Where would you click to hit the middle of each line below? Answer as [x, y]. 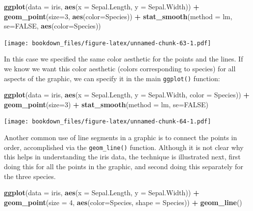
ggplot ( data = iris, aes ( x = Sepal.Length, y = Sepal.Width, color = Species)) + [127, 95]
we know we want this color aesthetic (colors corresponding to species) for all [120, 69]
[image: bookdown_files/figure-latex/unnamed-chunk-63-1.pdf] [108, 43]
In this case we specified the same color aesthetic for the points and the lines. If [124, 59]
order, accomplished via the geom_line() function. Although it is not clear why [124, 147]
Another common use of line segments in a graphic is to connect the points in [121, 137]
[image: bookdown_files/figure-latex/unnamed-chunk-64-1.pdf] [108, 122]
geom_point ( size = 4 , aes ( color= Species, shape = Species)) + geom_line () [123, 202]
